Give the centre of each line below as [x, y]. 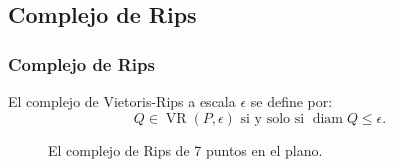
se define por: [291, 101]
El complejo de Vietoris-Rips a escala [122, 101]
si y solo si [272, 118]
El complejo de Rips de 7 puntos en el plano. [185, 149]
